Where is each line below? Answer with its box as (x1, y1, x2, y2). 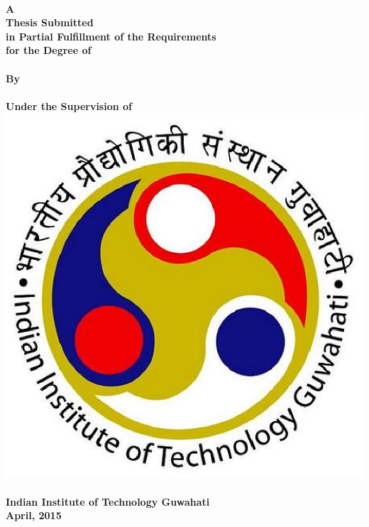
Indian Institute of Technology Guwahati (6, 494, 210, 509)
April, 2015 (6, 508, 62, 523)
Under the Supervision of (6, 98, 133, 113)
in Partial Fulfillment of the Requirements (6, 28, 216, 43)
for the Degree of (6, 43, 92, 58)
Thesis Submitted (6, 15, 94, 30)
